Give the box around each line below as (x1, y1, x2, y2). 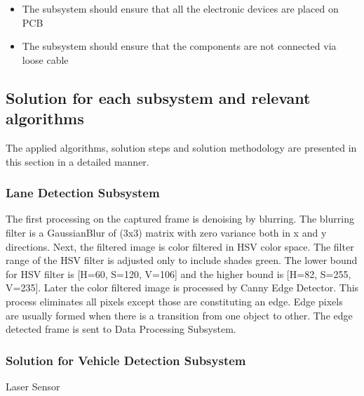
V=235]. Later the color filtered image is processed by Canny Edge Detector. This (6, 280, 359, 295)
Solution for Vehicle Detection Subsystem (6, 351, 246, 369)
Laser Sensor (6, 378, 60, 393)
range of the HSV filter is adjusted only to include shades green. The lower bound (6, 253, 358, 268)
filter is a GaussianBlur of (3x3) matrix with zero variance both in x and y (6, 225, 327, 239)
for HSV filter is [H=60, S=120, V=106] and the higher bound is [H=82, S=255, (6, 266, 351, 281)
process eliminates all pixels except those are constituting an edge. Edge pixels (6, 293, 343, 308)
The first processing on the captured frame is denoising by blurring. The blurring (6, 211, 354, 226)
